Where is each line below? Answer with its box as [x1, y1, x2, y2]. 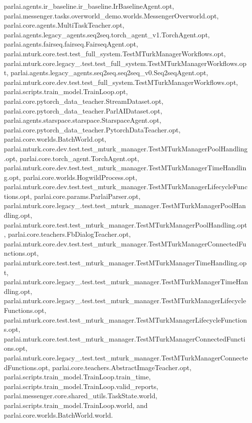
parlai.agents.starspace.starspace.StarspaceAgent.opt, [4, 115, 161, 125]
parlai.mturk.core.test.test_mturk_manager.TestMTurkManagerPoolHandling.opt [4, 219, 247, 229]
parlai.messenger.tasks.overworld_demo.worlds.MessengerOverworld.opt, [4, 10, 219, 20]
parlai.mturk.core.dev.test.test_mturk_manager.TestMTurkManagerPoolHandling [4, 143, 248, 153]
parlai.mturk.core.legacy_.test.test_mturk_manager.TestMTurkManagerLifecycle [4, 295, 246, 306]
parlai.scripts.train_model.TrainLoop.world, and [4, 400, 148, 410]
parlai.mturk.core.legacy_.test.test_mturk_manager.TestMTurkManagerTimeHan [4, 277, 248, 287]
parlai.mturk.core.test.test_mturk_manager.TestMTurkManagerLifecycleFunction [4, 314, 247, 325]
